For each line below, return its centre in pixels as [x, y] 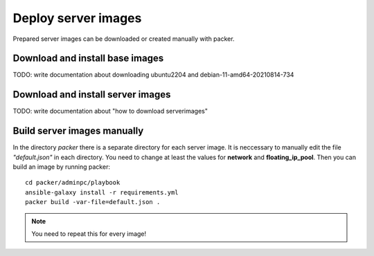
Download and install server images [92, 94]
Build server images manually [78, 131]
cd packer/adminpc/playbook [73, 183]
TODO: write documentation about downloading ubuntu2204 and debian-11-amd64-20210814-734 [153, 75]
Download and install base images [88, 58]
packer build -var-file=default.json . [93, 202]
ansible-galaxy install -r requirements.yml [102, 192]
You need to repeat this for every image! [89, 234]
